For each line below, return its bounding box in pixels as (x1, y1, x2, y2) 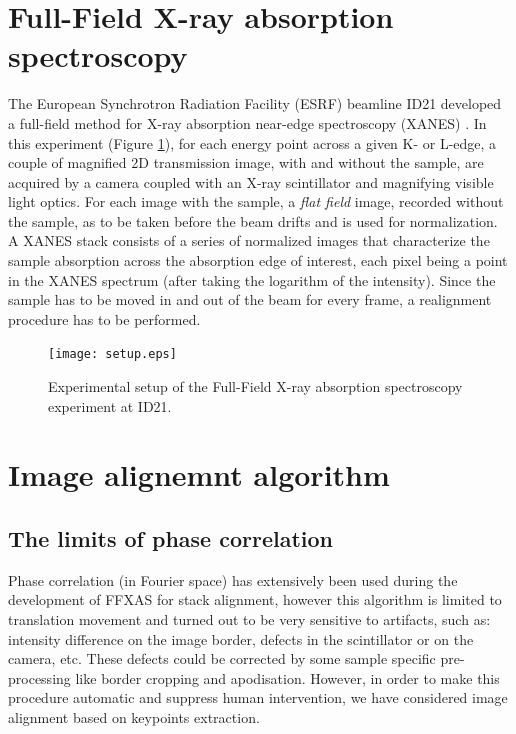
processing (8, 667, 71, 688)
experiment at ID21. (48, 395, 172, 416)
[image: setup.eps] (48, 347, 177, 362)
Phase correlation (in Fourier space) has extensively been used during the (8, 569, 458, 590)
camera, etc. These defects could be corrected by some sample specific (8, 648, 436, 669)
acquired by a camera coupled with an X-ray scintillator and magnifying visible (8, 171, 494, 192)
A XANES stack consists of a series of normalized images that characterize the (8, 230, 490, 251)
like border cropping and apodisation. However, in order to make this (75, 667, 500, 688)
